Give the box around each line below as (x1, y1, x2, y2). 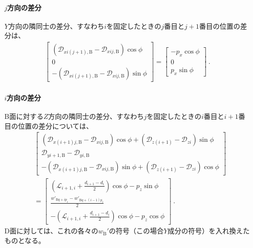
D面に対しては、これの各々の (4, 226, 98, 236)
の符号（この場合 (109, 226, 164, 236)
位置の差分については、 (18, 120, 93, 131)
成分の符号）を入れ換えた (168, 226, 250, 236)
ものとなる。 (4, 235, 45, 245)
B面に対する (4, 111, 43, 121)
